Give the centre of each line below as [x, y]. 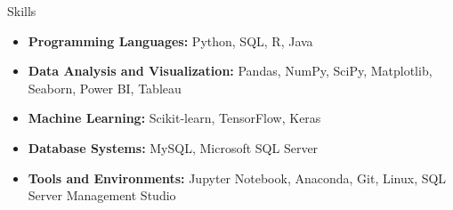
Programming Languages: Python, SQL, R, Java [170, 40]
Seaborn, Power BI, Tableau [105, 88]
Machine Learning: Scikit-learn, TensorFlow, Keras [174, 118]
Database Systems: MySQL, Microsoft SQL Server [173, 147]
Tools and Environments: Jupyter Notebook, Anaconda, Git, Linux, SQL [237, 178]
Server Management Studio [102, 195]
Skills [22, 11]
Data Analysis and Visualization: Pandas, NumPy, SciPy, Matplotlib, [230, 71]
